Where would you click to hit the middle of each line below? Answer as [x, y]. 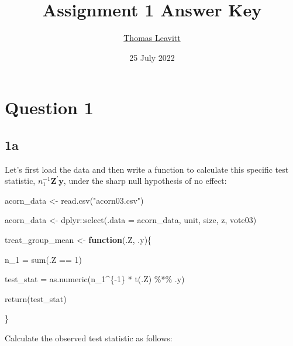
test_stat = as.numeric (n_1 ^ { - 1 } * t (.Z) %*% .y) [95, 279]
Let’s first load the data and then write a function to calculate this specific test [147, 169]
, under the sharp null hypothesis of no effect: [145, 181]
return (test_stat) [36, 298]
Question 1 [49, 107]
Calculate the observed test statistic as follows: [89, 338]
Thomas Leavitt [152, 38]
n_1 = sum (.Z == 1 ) [43, 259]
